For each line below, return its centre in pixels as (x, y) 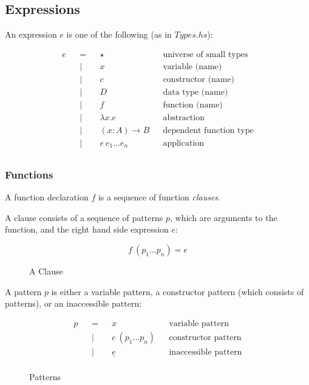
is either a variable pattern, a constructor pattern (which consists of (178, 291)
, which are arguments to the (223, 217)
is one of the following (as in (119, 34)
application (184, 144)
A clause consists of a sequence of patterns (84, 217)
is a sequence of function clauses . (159, 197)
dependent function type (208, 131)
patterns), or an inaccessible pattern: (73, 303)
